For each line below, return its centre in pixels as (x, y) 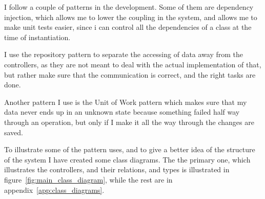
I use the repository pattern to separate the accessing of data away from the (124, 54)
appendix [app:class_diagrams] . (54, 189)
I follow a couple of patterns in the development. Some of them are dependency (129, 7)
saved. (14, 132)
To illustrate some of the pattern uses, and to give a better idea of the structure (130, 149)
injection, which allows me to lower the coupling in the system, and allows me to (131, 17)
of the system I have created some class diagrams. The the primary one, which (127, 159)
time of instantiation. (37, 37)
